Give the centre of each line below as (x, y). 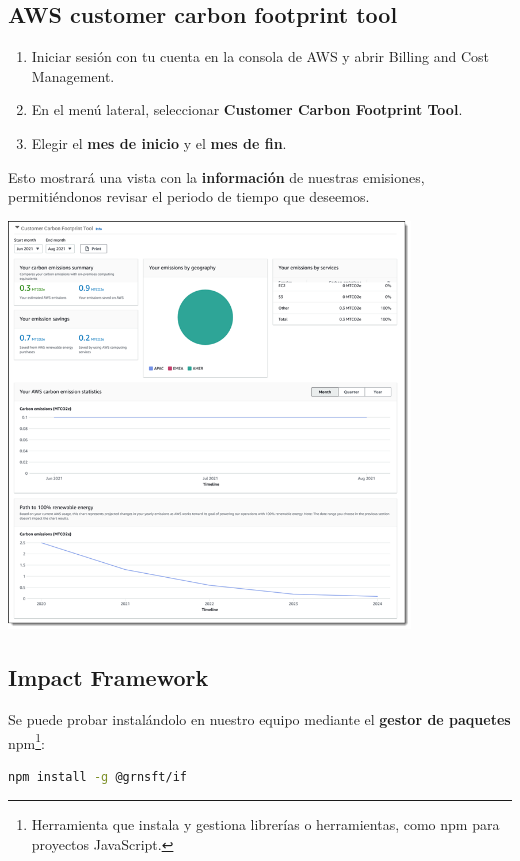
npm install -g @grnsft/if (97, 776)
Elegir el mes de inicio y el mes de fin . (159, 142)
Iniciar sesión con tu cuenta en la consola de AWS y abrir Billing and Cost (260, 56)
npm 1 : (26, 741)
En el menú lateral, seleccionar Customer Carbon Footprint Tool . (247, 109)
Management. (73, 75)
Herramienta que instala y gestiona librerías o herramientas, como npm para (265, 824)
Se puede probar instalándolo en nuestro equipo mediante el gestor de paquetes (259, 718)
